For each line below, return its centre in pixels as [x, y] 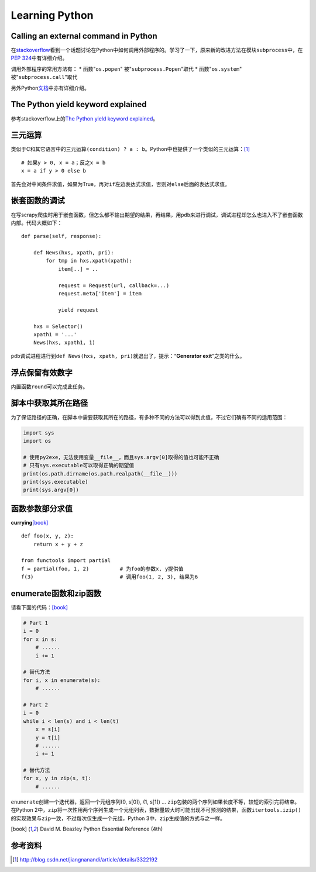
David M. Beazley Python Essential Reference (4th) [102, 829]
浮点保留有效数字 [42, 372]
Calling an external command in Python [84, 36]
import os [37, 441]
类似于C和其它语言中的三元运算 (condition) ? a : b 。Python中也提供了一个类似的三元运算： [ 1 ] [130, 149]
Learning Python [52, 15]
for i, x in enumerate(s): [62, 680]
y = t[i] [48, 737]
